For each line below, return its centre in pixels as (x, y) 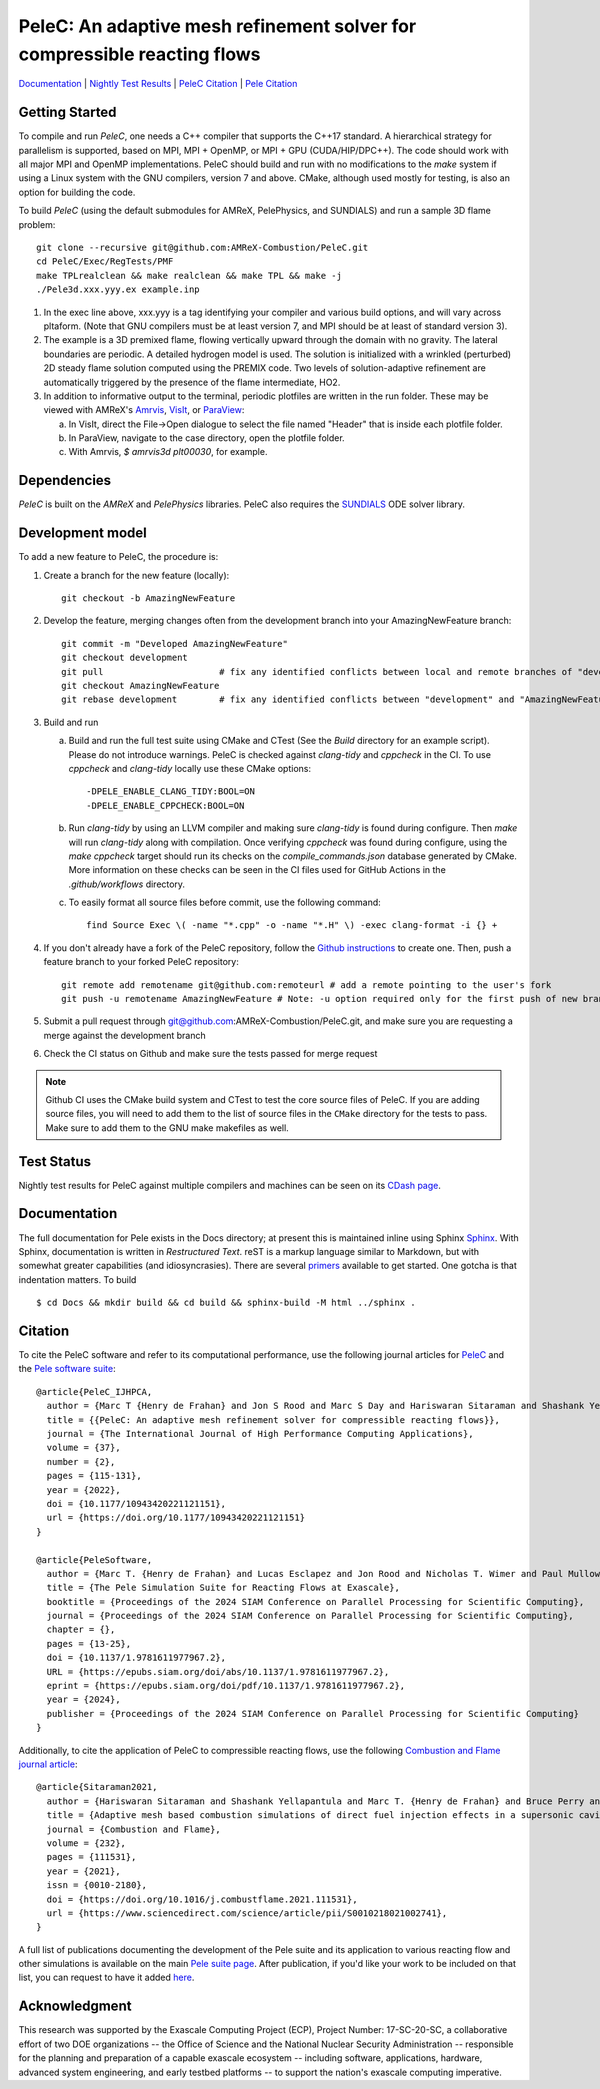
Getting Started (67, 112)
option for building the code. (77, 192)
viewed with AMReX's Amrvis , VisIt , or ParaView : (144, 410)
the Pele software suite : (67, 1369)
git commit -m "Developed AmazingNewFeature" (175, 643)
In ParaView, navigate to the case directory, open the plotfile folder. (206, 438)
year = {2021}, (83, 1871)
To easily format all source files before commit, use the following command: (225, 902)
